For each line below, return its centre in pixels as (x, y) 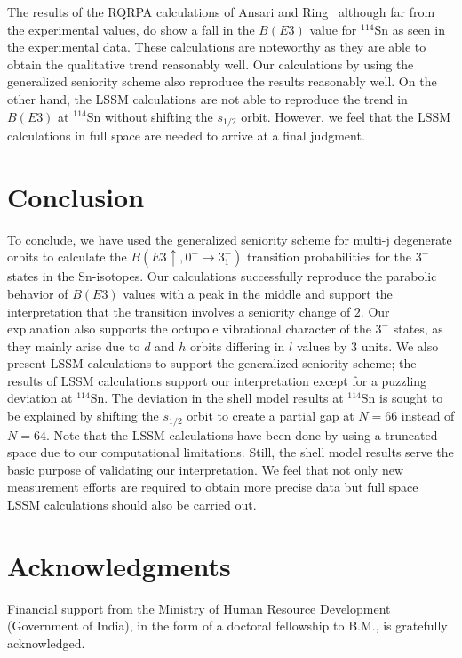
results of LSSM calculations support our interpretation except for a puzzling (217, 380)
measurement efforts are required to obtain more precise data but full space (213, 487)
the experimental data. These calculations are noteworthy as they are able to (217, 47)
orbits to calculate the (67, 257)
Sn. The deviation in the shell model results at (217, 398)
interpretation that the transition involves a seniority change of (179, 311)
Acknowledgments (119, 565)
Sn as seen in (410, 29)
